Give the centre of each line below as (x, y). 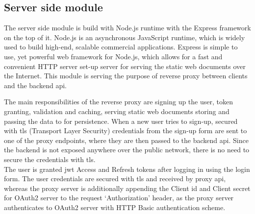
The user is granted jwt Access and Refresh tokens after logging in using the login (127, 169)
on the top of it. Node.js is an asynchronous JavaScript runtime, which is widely (125, 37)
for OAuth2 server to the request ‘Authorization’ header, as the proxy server (119, 198)
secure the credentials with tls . (50, 159)
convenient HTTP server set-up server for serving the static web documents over (125, 66)
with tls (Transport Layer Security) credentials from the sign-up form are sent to (126, 131)
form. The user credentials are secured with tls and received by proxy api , (115, 178)
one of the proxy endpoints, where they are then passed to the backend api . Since (126, 140)
